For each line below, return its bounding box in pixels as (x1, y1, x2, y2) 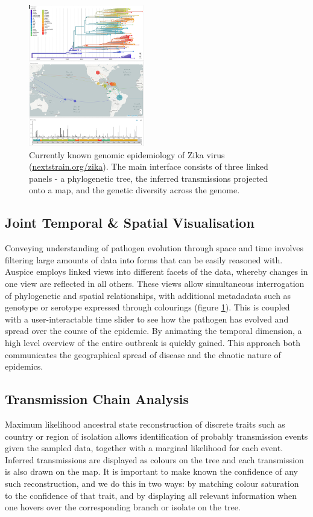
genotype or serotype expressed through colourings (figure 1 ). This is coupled (5, 301, 290, 313)
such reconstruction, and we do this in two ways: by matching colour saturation (5, 477, 299, 489)
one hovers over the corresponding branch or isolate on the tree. (5, 501, 241, 513)
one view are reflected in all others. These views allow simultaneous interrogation (5, 277, 305, 290)
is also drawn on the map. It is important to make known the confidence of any (5, 465, 299, 478)
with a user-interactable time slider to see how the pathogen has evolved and (5, 312, 289, 325)
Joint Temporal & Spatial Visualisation (5, 213, 255, 232)
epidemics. (5, 360, 43, 373)
